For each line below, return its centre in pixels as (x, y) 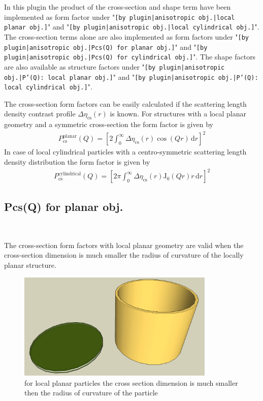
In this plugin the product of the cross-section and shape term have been (118, 7)
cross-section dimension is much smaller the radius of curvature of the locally (124, 255)
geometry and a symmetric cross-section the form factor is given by (109, 124)
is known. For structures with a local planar (178, 114)
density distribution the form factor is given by (77, 161)
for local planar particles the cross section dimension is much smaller (131, 382)
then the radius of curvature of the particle (91, 393)
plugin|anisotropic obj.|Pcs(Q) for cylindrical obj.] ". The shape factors (130, 57)
